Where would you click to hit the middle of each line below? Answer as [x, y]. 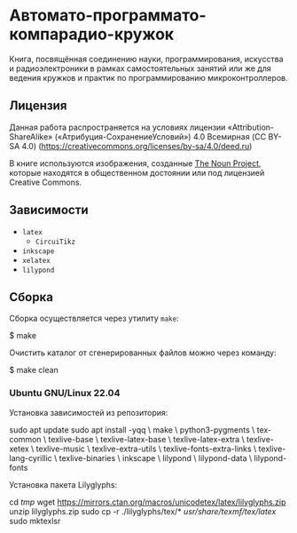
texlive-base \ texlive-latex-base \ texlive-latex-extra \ [147, 439]
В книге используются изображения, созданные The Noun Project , [135, 163]
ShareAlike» [31, 136]
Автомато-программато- [108, 16]
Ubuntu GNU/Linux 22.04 [65, 394]
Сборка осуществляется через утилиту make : [94, 318]
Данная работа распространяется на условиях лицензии [117, 127]
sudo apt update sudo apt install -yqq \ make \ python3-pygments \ [132, 430]
